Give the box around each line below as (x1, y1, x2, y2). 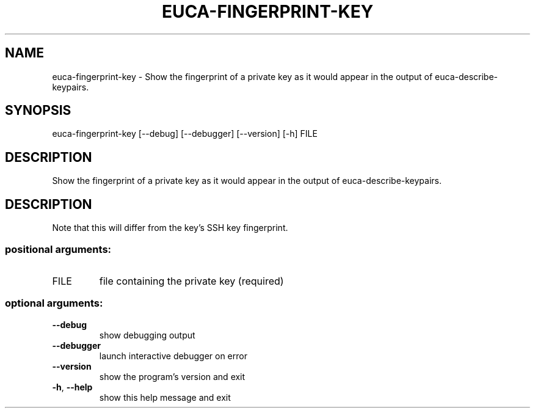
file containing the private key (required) (99, 274, 284, 287)
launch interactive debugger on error (99, 350, 247, 361)
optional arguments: (5, 297, 103, 310)
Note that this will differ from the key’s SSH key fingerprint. (52, 222, 288, 233)
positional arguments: (5, 243, 112, 255)
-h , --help (52, 381, 93, 392)
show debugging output (99, 329, 195, 340)
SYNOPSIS (5, 103, 71, 119)
